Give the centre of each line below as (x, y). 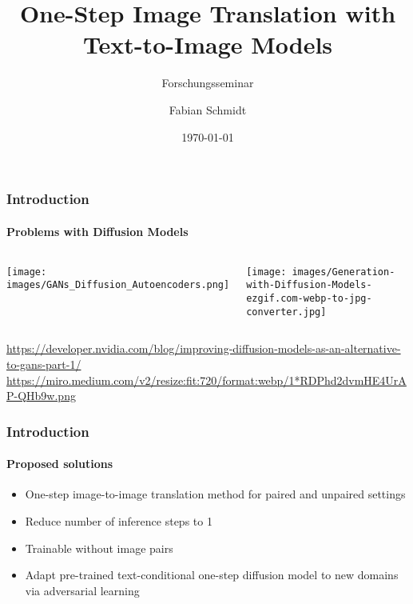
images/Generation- (344, 272)
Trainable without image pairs (99, 548)
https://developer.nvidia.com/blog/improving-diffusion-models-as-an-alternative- (204, 348)
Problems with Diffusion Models (97, 231)
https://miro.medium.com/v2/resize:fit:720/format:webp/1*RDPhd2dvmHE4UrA (206, 380)
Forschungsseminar (208, 83)
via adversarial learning (82, 590)
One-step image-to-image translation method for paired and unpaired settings (215, 494)
